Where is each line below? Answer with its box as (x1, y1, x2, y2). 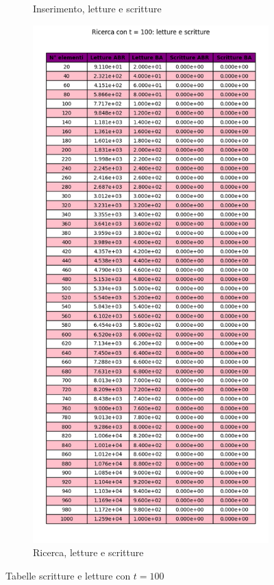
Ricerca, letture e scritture (33, 545, 144, 560)
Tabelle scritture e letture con (5, 569, 131, 583)
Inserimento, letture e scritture (33, 1, 162, 15)
